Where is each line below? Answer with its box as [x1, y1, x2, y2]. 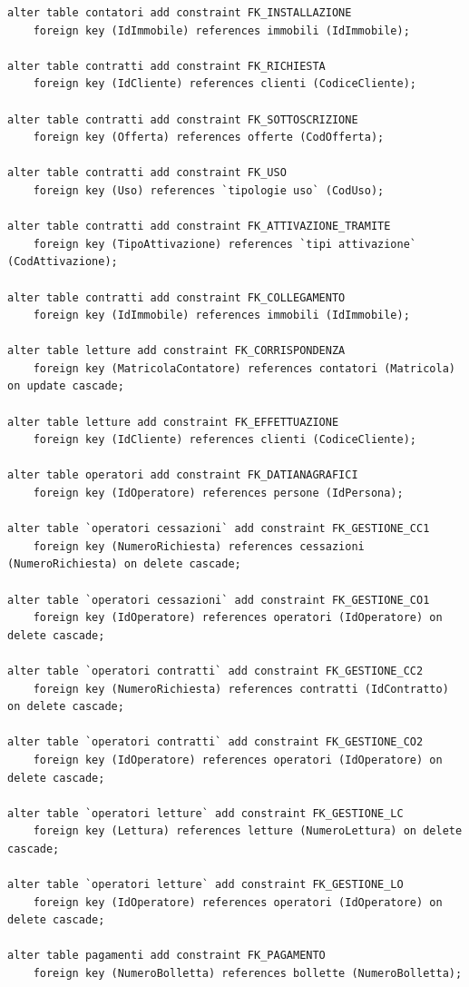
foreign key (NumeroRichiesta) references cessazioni [33, 539, 365, 553]
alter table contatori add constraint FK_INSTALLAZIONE [7, 6, 352, 19]
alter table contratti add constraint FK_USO [7, 166, 287, 180]
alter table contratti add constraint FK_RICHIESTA [7, 59, 326, 73]
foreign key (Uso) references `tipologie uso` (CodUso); [33, 183, 385, 197]
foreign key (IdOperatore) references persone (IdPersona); [33, 487, 404, 500]
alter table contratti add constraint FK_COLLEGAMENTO [7, 291, 346, 304]
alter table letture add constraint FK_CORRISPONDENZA [7, 344, 346, 358]
